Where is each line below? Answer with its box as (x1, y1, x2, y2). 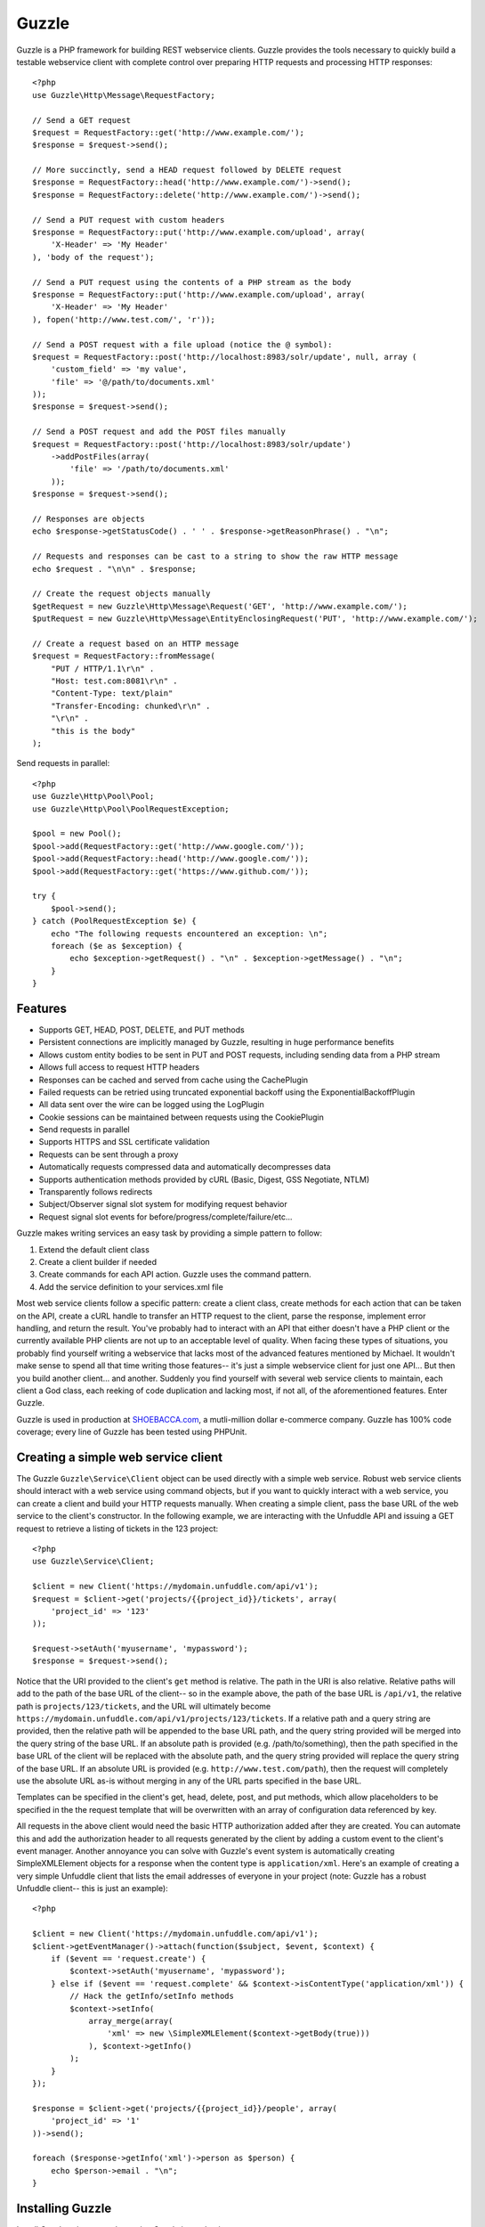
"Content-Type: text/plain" (50, 689, 174, 698)
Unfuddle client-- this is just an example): (16, 1883, 168, 1894)
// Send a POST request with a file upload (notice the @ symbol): (32, 339, 333, 349)
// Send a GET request (32, 115, 132, 125)
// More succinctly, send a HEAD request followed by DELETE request (32, 165, 343, 175)
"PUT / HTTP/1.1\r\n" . (50, 664, 155, 673)
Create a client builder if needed (38, 1257, 158, 1267)
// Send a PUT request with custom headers (32, 215, 225, 224)
